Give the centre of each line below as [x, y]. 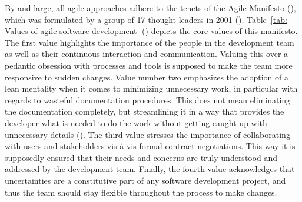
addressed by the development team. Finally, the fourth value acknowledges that [150, 169]
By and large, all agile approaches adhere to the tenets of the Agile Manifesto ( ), [150, 8]
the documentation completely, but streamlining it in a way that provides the [145, 111]
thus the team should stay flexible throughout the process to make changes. [141, 192]
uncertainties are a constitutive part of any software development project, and [145, 180]
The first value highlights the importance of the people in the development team [150, 42]
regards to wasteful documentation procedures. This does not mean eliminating [148, 100]
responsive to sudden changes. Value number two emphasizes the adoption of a [147, 77]
